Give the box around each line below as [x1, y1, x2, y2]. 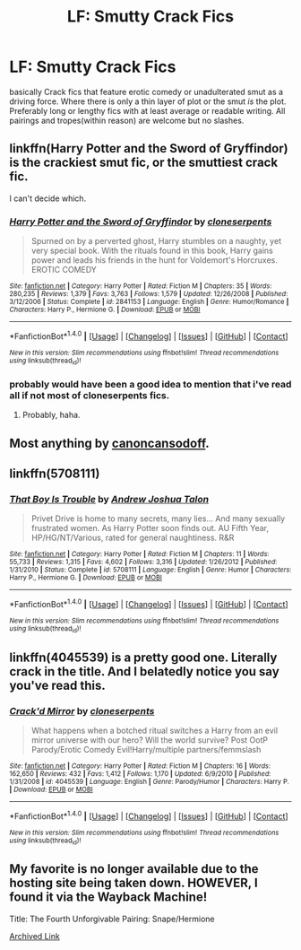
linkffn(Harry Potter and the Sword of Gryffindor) [9, 141, 288, 156]
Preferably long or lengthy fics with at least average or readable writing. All [9, 105, 286, 116]
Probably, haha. [21, 410, 81, 421]
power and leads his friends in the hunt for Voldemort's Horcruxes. [30, 255, 278, 266]
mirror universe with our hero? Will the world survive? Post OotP [30, 735, 269, 745]
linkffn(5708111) [9, 466, 100, 482]
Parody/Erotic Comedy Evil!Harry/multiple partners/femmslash [30, 745, 262, 755]
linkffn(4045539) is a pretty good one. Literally [9, 649, 278, 665]
